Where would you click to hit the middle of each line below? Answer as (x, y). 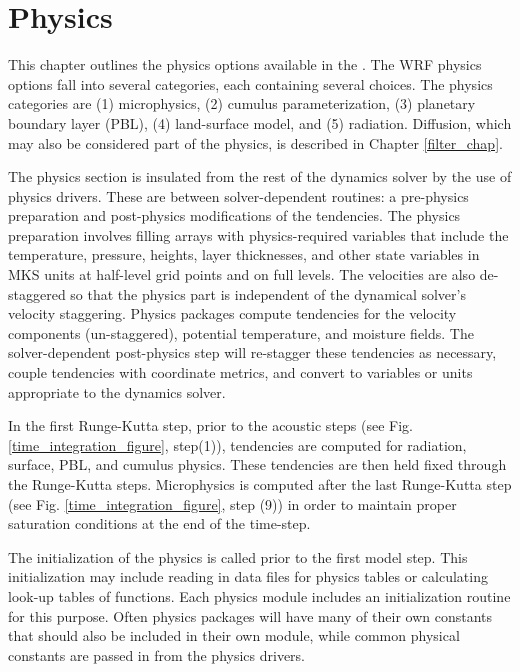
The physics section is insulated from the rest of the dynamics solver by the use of (260, 176)
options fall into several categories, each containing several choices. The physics (250, 83)
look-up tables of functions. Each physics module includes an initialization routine (259, 595)
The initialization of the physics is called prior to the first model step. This (238, 556)
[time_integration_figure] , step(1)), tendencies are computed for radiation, (237, 444)
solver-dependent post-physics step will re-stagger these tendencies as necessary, (252, 352)
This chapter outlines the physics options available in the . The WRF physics (245, 64)
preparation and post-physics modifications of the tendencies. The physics (234, 215)
